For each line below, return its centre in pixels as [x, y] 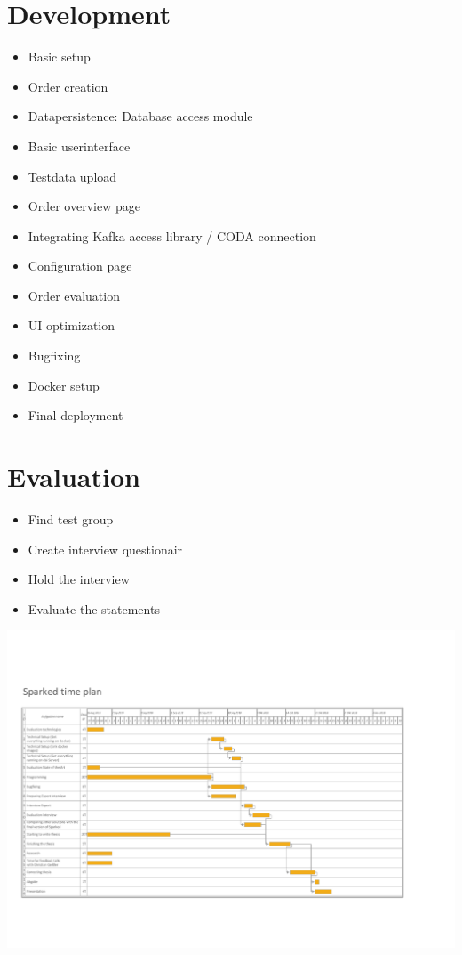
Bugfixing [54, 356]
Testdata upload [72, 176]
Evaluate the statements [94, 608]
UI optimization [72, 325]
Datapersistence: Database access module [140, 116]
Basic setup [59, 57]
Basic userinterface [79, 146]
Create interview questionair [105, 549]
